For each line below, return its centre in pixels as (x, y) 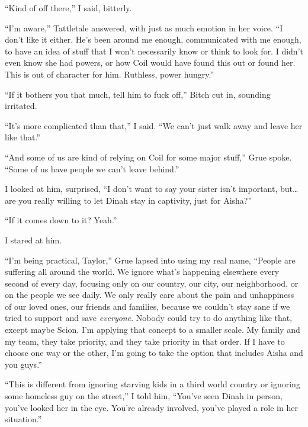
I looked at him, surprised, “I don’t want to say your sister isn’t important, (141, 189)
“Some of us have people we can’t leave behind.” (92, 168)
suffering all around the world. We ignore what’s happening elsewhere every (142, 272)
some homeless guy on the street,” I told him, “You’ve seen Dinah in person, (144, 396)
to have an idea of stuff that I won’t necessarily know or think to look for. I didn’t (154, 51)
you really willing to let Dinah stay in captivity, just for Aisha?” (135, 200)
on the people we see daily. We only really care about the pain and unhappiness (150, 295)
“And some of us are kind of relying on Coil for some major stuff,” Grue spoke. (148, 157)
